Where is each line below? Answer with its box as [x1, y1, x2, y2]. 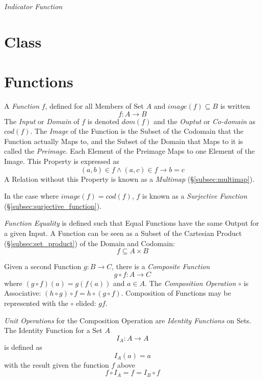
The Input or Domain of [4, 115, 80, 126]
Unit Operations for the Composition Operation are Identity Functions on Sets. [4, 315, 251, 325]
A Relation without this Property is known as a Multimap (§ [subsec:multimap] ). [4, 173, 255, 184]
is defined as [4, 342, 42, 352]
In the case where [4, 190, 59, 201]
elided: [75, 298, 96, 308]
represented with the [4, 298, 68, 308]
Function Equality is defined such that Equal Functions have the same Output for [4, 218, 259, 228]
